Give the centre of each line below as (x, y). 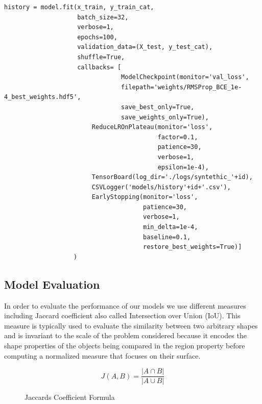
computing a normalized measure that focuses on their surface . (102, 355)
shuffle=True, (101, 57)
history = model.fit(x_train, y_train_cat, (79, 7)
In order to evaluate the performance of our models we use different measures (125, 305)
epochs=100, (97, 37)
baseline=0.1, (167, 237)
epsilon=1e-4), (183, 167)
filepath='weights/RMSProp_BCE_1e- (182, 87)
